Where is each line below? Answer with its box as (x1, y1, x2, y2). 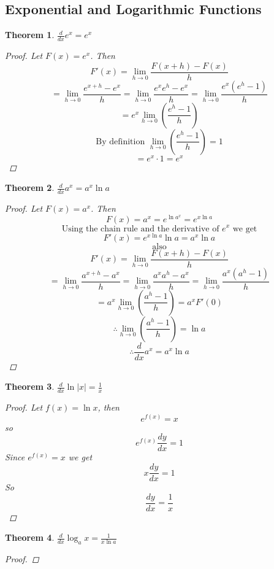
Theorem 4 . (5, 531, 55, 544)
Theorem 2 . (5, 181, 55, 194)
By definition (96, 137, 145, 146)
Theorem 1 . (5, 28, 55, 41)
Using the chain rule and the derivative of (61, 224, 219, 233)
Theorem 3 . (5, 380, 55, 393)
